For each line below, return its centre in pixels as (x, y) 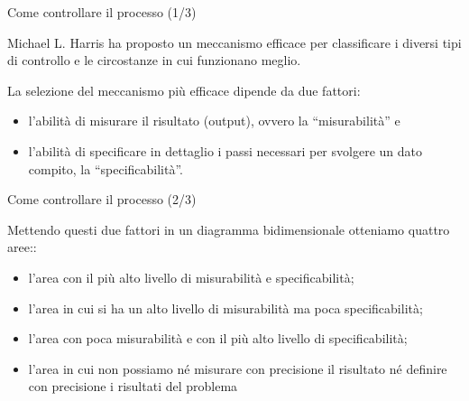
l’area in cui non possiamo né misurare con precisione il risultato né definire (238, 368)
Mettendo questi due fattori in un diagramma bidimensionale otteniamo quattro (229, 229)
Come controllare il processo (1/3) (102, 12)
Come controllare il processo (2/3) (102, 199)
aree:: (22, 247)
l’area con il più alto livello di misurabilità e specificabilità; (191, 277)
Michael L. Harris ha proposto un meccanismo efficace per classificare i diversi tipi (234, 42)
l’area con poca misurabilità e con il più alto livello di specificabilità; (218, 338)
